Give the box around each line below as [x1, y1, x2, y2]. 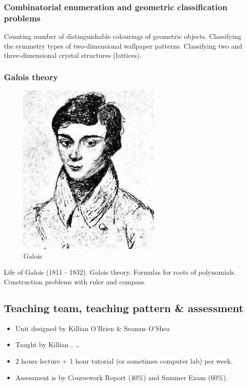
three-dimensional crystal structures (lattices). [4, 50, 142, 60]
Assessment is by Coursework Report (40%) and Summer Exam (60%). [15, 372, 228, 382]
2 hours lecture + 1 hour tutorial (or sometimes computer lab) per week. [15, 355, 233, 366]
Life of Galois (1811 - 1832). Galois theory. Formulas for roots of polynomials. [4, 267, 236, 277]
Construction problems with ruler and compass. [4, 276, 146, 286]
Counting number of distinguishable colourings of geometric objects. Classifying [4, 31, 242, 41]
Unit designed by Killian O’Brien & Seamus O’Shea [15, 323, 170, 333]
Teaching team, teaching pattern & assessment [4, 300, 244, 315]
